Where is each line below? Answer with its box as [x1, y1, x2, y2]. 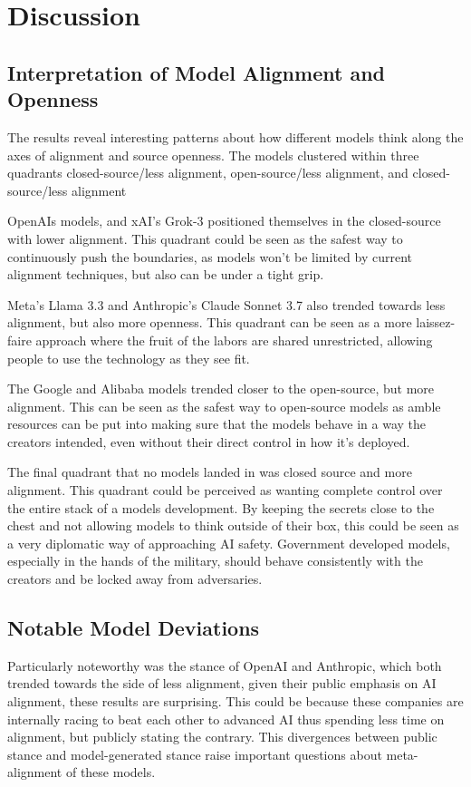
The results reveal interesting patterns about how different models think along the [7, 127, 464, 146]
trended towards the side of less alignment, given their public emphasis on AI [7, 674, 437, 693]
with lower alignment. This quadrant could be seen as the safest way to [7, 228, 403, 248]
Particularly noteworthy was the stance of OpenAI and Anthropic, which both [7, 656, 442, 675]
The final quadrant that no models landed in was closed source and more [7, 462, 412, 481]
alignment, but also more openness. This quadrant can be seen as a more [7, 313, 412, 332]
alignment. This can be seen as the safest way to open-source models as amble [7, 396, 441, 415]
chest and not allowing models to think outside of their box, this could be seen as [7, 516, 459, 535]
